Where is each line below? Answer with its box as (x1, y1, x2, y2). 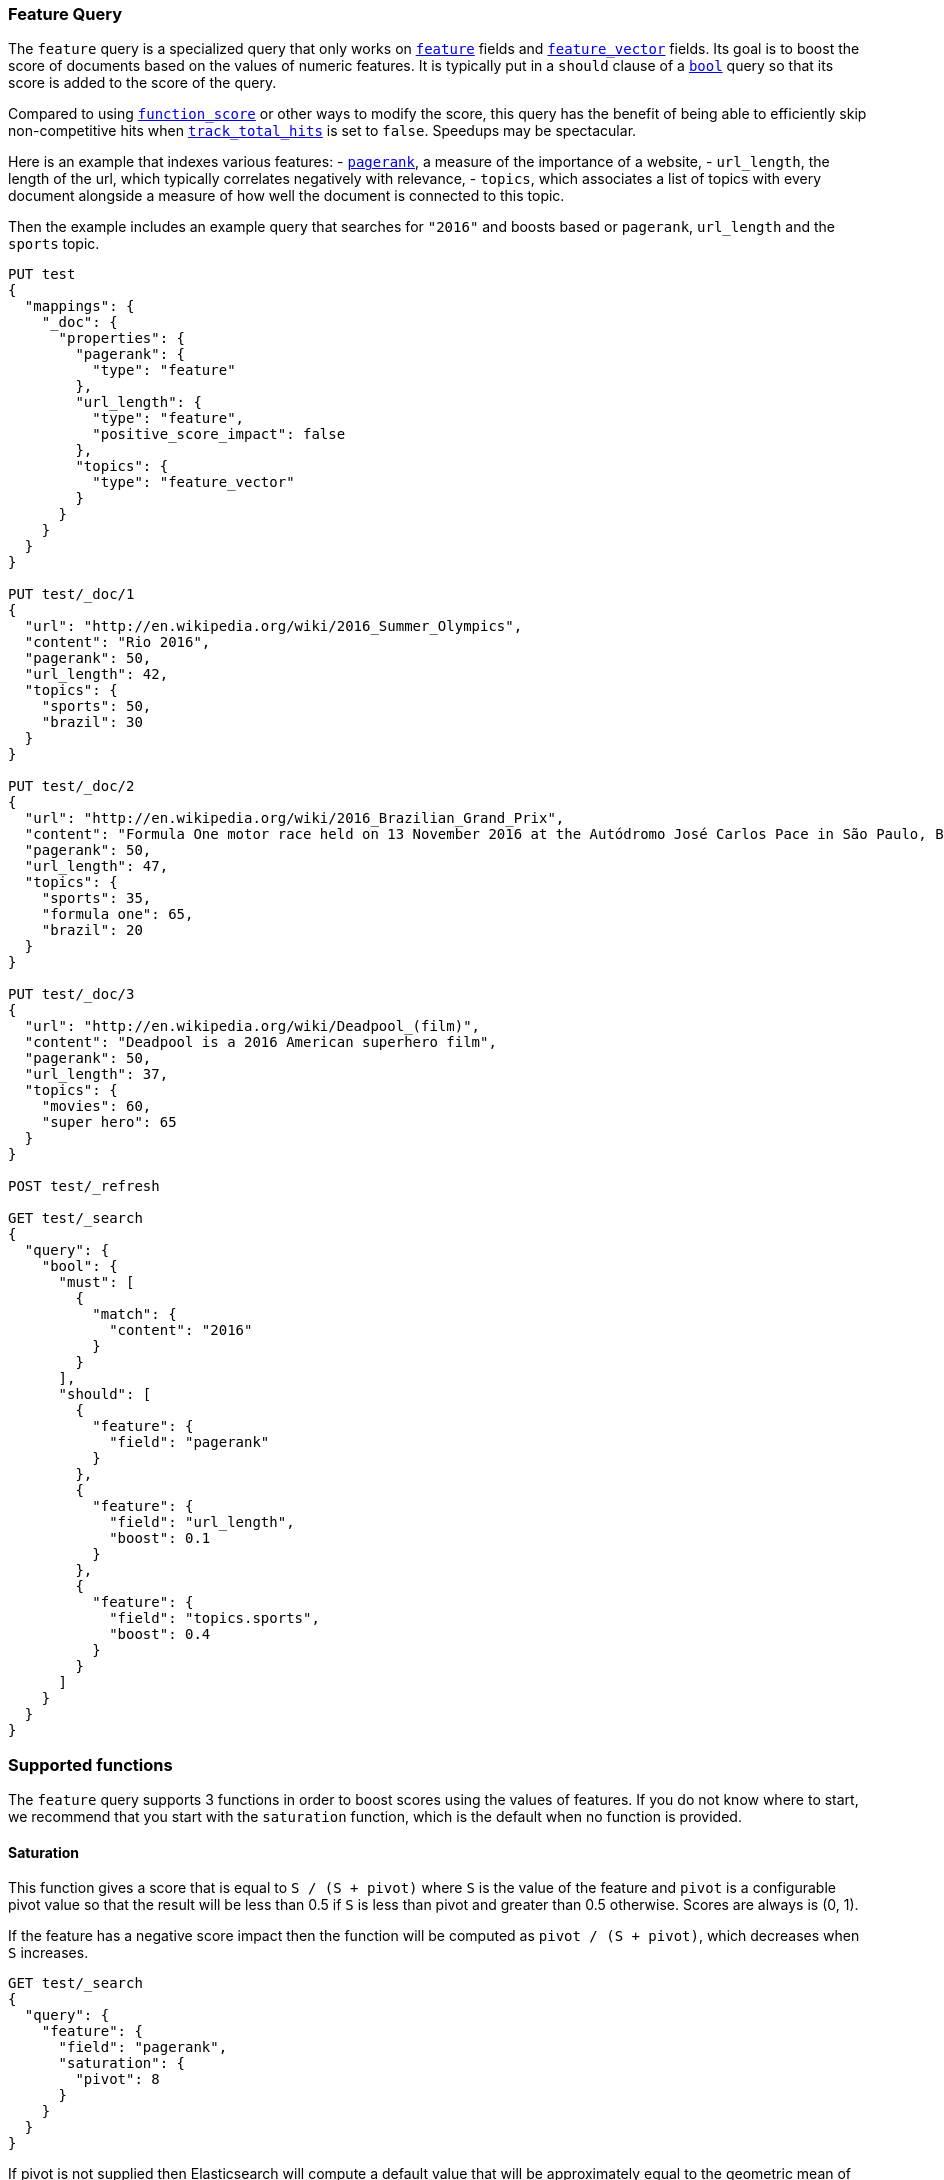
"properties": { (58, 330, 186, 347)
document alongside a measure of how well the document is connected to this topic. (8, 187, 565, 205)
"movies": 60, (41, 1098, 152, 1115)
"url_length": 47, (24, 858, 169, 875)
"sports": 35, (41, 890, 152, 907)
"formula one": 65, (41, 906, 194, 923)
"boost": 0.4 (109, 1626, 211, 1643)
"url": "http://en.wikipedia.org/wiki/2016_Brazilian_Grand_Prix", (24, 810, 565, 827)
